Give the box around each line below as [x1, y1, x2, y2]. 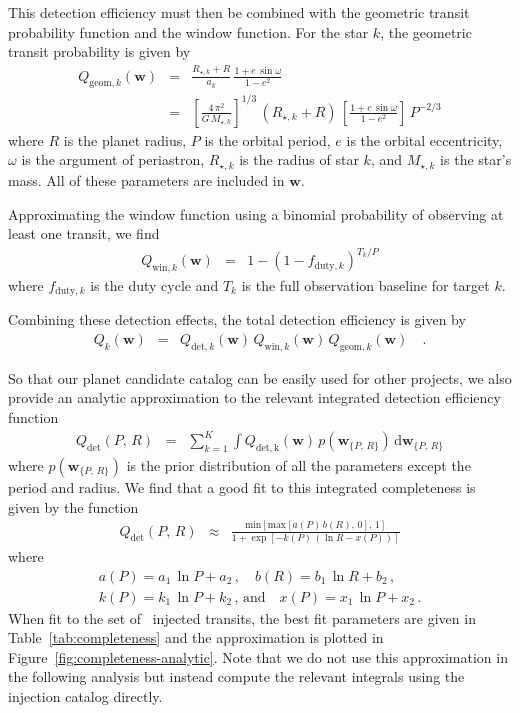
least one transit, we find [8, 223, 160, 244]
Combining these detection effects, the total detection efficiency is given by [8, 309, 466, 330]
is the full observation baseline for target [241, 275, 490, 296]
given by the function [8, 496, 139, 517]
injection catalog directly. [8, 685, 163, 706]
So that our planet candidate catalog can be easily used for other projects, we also [8, 367, 512, 388]
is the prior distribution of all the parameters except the [126, 455, 471, 475]
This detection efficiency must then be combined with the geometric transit [8, 2, 470, 22]
